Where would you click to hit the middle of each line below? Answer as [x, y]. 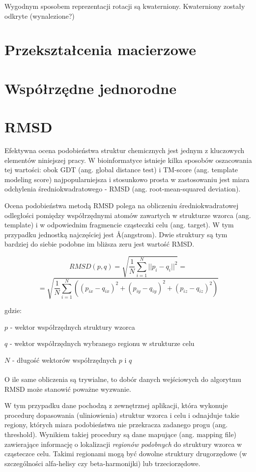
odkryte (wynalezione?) [40, 16]
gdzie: [13, 310]
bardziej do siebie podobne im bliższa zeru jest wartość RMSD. [100, 244]
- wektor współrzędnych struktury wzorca [72, 327]
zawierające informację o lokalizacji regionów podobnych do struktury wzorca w [123, 444]
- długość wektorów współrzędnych [64, 360]
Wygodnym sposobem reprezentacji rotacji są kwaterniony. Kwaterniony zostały [125, 6]
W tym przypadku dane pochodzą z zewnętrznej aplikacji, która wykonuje [116, 405]
